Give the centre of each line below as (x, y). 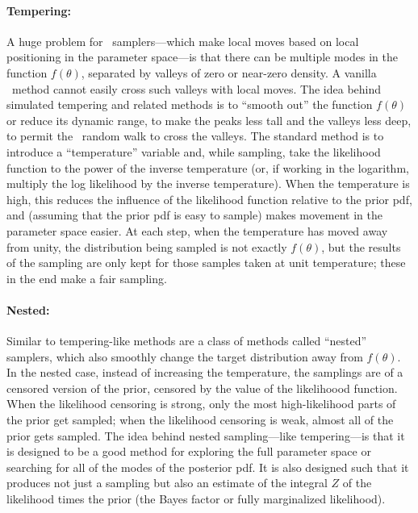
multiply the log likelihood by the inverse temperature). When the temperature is (208, 184)
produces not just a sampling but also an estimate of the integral (167, 483)
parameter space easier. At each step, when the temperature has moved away (197, 230)
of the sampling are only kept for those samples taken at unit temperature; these (206, 263)
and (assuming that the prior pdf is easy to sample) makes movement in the (195, 215)
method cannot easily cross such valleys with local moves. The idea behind (196, 88)
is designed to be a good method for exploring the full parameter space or (189, 451)
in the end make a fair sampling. (87, 278)
